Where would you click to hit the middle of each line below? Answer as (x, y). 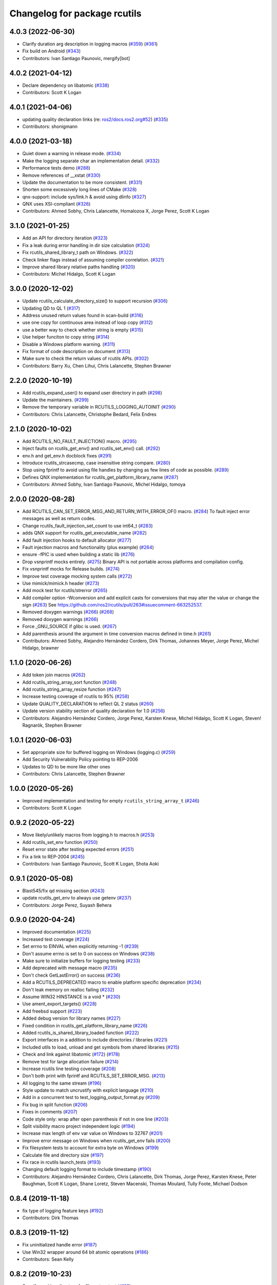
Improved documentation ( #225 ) (57, 932)
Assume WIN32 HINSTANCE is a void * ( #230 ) (71, 997)
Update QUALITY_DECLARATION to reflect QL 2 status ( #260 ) (88, 704)
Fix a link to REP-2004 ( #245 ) (54, 856)
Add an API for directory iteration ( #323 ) (65, 238)
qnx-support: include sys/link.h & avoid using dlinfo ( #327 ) (84, 197)
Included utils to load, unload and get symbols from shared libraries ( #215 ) (101, 1047)
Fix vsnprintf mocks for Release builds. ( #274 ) (71, 569)
